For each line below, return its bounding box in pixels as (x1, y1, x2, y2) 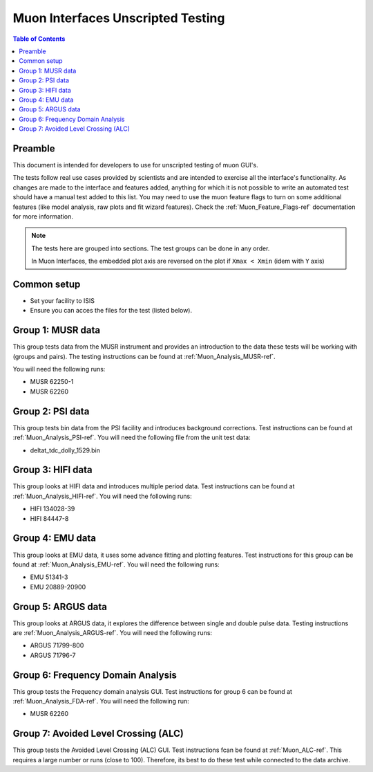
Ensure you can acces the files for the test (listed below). (30, 306, 193, 315)
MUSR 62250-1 (30, 378, 74, 386)
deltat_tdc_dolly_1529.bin (30, 446, 100, 454)
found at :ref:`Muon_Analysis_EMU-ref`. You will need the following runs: (12, 560, 220, 569)
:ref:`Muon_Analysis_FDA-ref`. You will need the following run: (12, 697, 189, 706)
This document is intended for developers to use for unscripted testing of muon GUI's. (12, 160, 258, 169)
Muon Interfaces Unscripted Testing (12, 10, 225, 26)
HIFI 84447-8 (30, 514, 69, 522)
